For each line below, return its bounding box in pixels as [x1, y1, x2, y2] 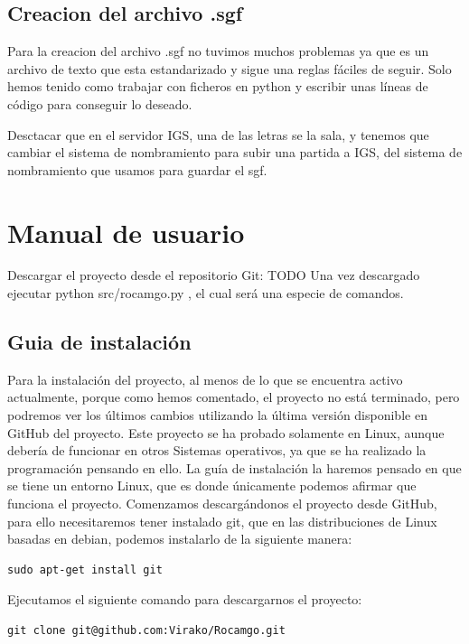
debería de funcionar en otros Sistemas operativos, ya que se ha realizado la [7, 441, 427, 460]
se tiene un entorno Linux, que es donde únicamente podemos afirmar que [7, 476, 417, 495]
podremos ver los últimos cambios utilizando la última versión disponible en [7, 406, 427, 425]
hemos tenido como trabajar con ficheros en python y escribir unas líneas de [7, 77, 428, 96]
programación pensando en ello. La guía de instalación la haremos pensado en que [7, 458, 462, 477]
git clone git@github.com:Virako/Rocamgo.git [7, 624, 286, 637]
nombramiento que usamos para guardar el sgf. [7, 160, 267, 179]
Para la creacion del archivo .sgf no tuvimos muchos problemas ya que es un [7, 42, 429, 61]
